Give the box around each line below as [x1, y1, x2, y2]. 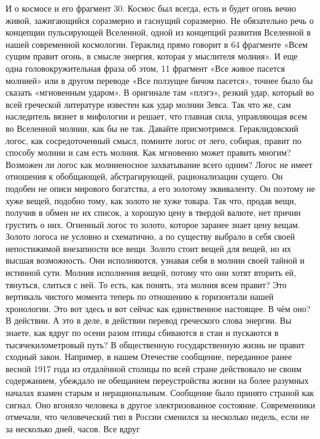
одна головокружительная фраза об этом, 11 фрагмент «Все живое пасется [6, 61, 285, 74]
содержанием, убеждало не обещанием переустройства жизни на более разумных [6, 374, 309, 387]
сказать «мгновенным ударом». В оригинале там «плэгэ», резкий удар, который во [6, 86, 314, 99]
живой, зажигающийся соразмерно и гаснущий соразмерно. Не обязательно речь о [6, 13, 314, 26]
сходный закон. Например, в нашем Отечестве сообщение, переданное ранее [6, 350, 292, 363]
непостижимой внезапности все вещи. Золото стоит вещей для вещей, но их [6, 242, 291, 254]
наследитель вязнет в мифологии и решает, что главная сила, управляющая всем [6, 110, 307, 123]
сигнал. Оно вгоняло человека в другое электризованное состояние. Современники [6, 398, 315, 411]
